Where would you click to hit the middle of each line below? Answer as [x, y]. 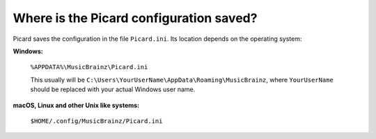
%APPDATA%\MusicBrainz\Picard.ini [89, 67]
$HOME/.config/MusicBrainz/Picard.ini [96, 121]
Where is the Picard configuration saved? [135, 18]
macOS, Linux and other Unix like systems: [76, 105]
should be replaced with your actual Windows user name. [113, 89]
